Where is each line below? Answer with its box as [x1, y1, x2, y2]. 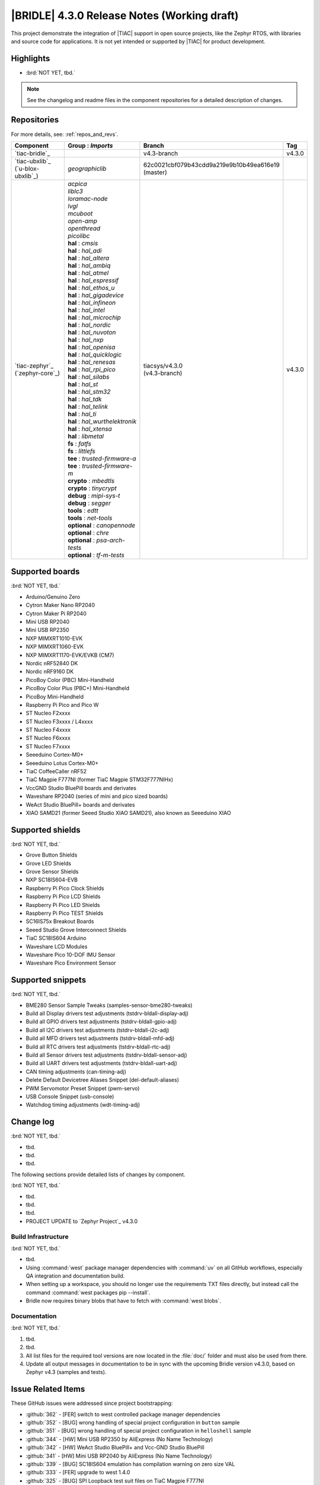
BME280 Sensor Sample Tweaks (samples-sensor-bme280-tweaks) [25, 1001, 193, 1009]
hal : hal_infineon [68, 298, 116, 307]
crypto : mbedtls [68, 476, 115, 485]
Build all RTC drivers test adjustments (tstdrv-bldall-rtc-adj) [25, 1043, 171, 1050]
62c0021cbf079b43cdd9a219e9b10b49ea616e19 [143, 160, 280, 169]
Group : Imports [68, 141, 113, 150]
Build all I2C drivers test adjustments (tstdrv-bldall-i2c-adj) [25, 1026, 169, 1034]
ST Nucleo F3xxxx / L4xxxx [25, 718, 93, 725]
